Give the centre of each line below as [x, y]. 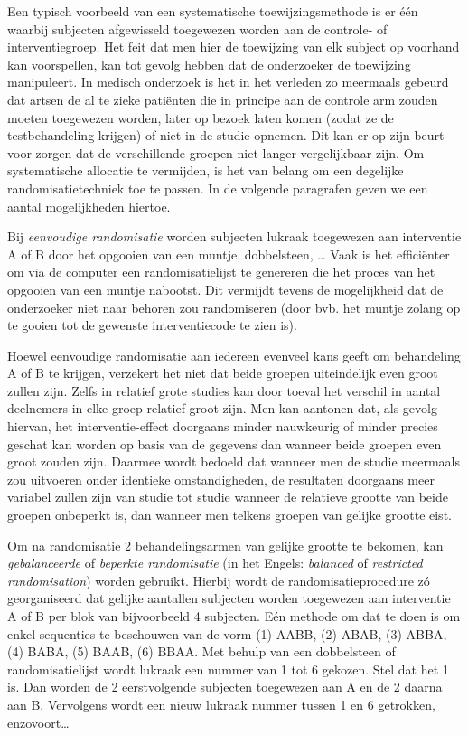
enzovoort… [38, 722]
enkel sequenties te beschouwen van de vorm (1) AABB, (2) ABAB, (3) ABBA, [227, 633]
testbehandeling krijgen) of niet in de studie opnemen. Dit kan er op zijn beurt [226, 135]
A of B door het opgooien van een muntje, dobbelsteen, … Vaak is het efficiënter [229, 254]
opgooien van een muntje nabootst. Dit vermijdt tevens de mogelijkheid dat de [225, 289]
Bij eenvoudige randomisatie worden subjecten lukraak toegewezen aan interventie [234, 236]
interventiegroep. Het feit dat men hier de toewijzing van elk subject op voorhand [234, 47]
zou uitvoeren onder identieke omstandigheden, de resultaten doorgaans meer [221, 479]
